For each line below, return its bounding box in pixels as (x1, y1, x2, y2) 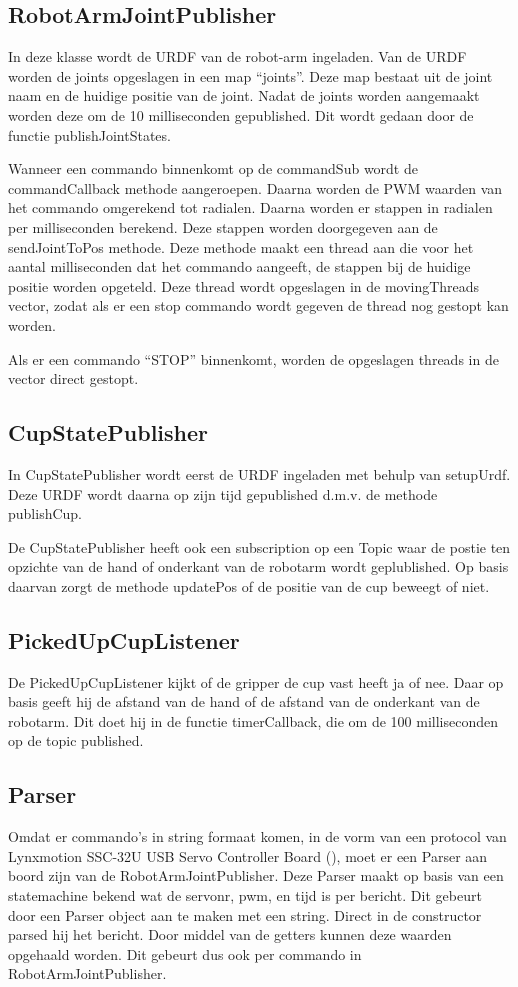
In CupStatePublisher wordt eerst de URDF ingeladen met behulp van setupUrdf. (8, 463, 511, 484)
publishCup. (8, 503, 83, 524)
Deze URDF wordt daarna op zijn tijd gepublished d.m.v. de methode (8, 483, 438, 504)
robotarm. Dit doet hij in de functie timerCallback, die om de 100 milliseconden (8, 710, 499, 731)
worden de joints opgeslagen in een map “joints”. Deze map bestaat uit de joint (8, 65, 493, 86)
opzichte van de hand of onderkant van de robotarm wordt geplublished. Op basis (8, 556, 509, 577)
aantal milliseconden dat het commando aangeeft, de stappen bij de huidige (8, 256, 471, 277)
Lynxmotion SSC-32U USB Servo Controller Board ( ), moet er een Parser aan (8, 845, 488, 866)
